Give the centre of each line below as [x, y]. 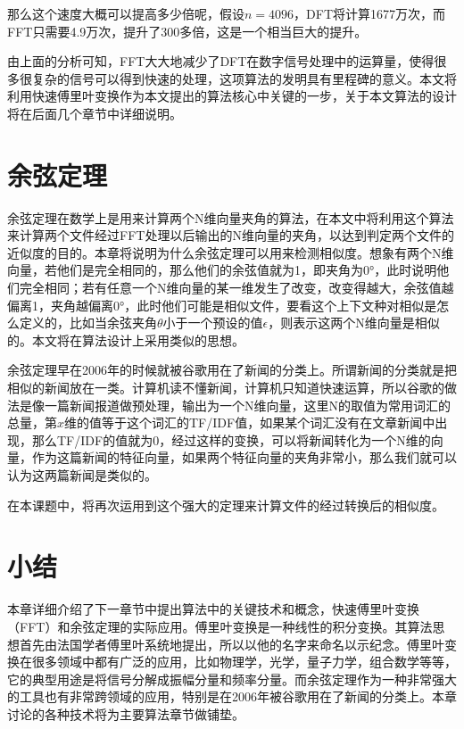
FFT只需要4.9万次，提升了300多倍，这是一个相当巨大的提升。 [187, 31]
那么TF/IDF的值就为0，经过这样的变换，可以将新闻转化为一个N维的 [231, 439]
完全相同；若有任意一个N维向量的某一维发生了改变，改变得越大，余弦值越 [236, 288]
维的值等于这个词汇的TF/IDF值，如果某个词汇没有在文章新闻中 [250, 422]
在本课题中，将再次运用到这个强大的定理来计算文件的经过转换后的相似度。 [226, 505]
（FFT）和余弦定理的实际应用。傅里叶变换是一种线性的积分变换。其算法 [220, 626]
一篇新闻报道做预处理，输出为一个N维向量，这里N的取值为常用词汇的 [247, 405]
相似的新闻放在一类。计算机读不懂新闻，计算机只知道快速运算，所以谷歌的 [226, 388]
